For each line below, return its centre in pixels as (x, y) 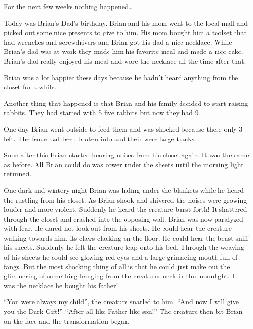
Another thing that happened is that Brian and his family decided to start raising (126, 103)
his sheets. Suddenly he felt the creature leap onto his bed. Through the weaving (124, 247)
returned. (18, 174)
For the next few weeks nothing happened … (69, 6)
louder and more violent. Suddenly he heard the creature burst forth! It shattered (126, 209)
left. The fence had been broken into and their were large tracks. (100, 138)
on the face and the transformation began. (67, 320)
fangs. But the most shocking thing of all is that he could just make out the (117, 266)
